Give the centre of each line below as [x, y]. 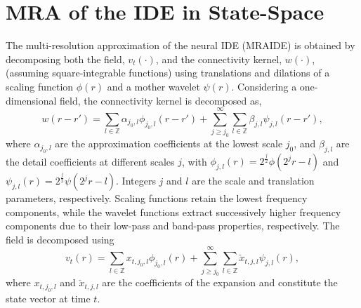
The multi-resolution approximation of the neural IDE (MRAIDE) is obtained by [180, 45]
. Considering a [264, 86]
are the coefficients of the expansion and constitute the [220, 282]
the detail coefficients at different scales [90, 161]
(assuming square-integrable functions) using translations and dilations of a [168, 73]
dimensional [31, 100]
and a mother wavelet [153, 86]
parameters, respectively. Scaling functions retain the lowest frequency [157, 198]
